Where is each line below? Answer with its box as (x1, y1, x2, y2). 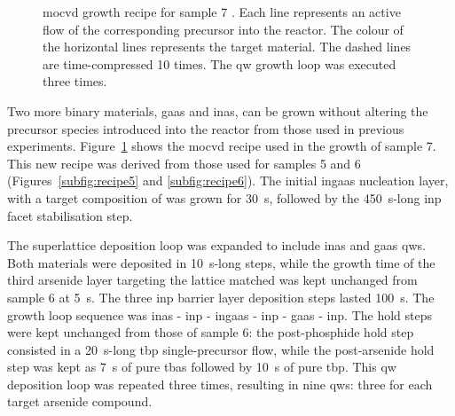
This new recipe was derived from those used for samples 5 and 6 (7, 153, 361, 172)
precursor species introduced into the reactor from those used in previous (7, 119, 404, 137)
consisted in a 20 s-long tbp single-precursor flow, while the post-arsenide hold (7, 340, 435, 358)
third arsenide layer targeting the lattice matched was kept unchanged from (7, 271, 418, 289)
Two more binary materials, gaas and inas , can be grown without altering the (7, 101, 428, 120)
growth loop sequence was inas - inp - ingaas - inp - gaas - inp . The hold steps (7, 305, 433, 324)
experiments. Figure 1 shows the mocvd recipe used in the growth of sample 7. (7, 137, 436, 155)
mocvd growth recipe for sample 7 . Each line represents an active (43, 3, 401, 20)
